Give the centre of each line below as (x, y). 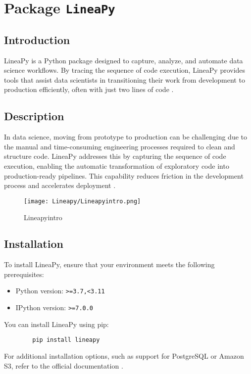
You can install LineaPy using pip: (56, 324)
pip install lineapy (66, 340)
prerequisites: (24, 274)
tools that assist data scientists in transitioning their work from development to (125, 79)
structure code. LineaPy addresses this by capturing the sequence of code (115, 156)
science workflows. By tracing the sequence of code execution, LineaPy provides (125, 70)
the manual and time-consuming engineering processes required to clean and (120, 146)
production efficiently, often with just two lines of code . (89, 89)
